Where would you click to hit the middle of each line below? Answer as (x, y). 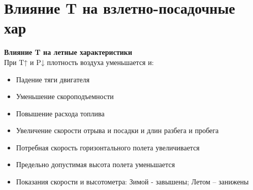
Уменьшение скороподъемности (65, 96)
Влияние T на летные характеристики (68, 52)
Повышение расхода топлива (60, 113)
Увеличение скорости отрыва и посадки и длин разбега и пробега (117, 130)
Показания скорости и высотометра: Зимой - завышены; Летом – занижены (132, 182)
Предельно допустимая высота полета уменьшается (96, 164)
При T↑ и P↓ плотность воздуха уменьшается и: (79, 62)
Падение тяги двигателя (53, 79)
